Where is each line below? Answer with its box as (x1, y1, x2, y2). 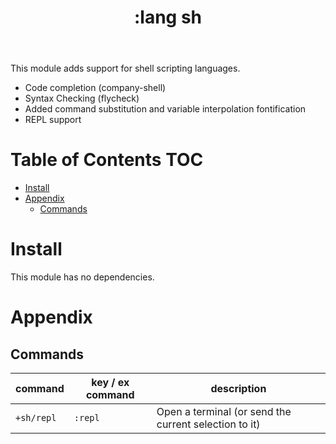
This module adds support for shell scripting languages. (10, 62, 241, 75)
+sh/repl (15, 412, 57, 424)
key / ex (91, 376, 130, 390)
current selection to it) (156, 417, 261, 431)
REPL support (24, 114, 82, 126)
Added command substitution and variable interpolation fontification (24, 103, 307, 115)
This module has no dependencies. (10, 271, 155, 283)
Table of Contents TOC (10, 149, 204, 171)
